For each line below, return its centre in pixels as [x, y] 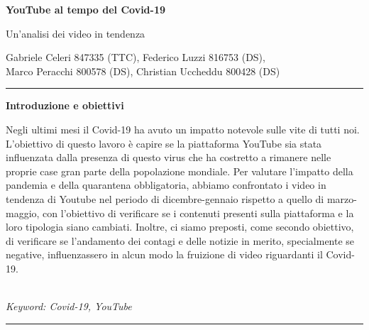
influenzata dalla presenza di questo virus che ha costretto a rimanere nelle [169, 157]
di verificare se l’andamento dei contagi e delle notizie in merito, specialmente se [180, 240]
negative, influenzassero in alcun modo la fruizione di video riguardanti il [164, 254]
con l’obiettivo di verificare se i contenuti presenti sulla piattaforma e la [198, 213]
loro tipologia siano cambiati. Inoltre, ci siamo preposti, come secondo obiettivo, [180, 227]
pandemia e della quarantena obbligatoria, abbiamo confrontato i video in [166, 185]
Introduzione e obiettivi [65, 105]
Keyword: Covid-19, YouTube [69, 306]
